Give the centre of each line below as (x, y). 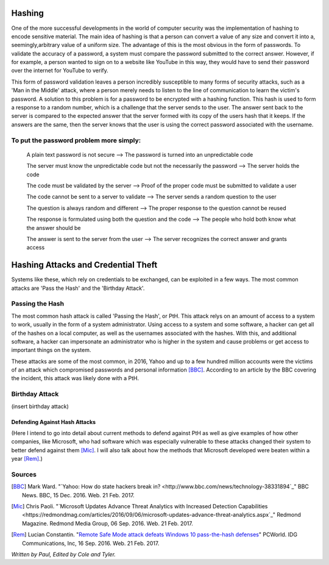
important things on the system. (51, 350)
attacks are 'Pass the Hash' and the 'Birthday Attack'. (78, 288)
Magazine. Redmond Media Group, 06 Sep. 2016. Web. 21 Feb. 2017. (108, 523)
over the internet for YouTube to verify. (60, 71)
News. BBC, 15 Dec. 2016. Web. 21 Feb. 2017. (78, 495)
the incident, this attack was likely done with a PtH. (75, 378)
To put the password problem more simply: (76, 140)
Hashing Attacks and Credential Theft (84, 265)
